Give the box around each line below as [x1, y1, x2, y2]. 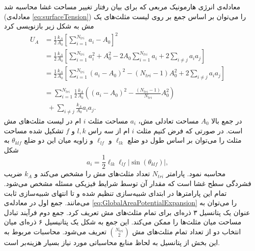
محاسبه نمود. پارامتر [166, 168, 226, 179]
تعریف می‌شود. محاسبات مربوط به [4, 226, 107, 236]
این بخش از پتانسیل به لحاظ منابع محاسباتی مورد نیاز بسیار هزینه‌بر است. [4, 237, 220, 247]
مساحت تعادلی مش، [138, 115, 199, 125]
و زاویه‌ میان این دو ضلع [24, 135, 93, 145]
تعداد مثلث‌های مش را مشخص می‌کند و [34, 168, 150, 179]
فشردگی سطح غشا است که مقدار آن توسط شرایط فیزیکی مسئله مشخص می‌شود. [4, 178, 252, 188]
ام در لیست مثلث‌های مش [4, 115, 81, 125]
